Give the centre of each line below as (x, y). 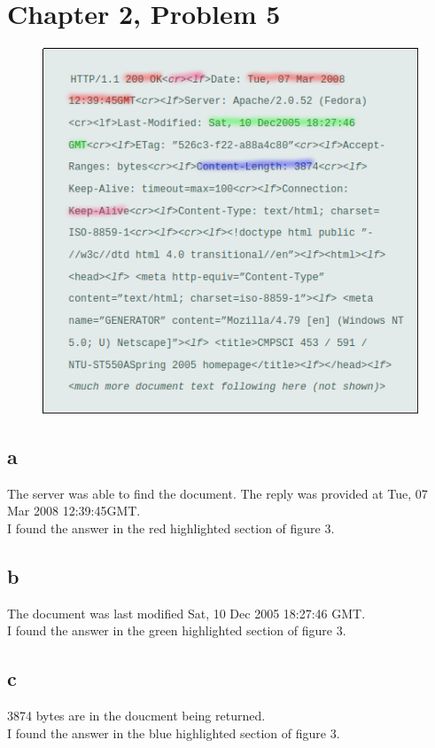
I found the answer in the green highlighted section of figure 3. (177, 630)
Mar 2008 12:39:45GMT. (74, 511)
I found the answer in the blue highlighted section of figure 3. (174, 732)
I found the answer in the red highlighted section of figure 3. (171, 528)
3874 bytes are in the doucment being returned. (136, 716)
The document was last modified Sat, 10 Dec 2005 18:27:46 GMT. (186, 613)
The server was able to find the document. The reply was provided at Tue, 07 (217, 493)
